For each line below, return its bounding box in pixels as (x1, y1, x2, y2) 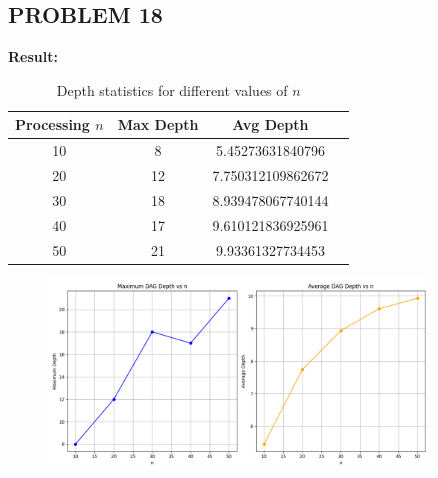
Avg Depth (232, 114, 309, 135)
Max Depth (117, 114, 199, 135)
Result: (8, 46, 58, 67)
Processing (15, 114, 90, 135)
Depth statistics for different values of (56, 79, 288, 100)
